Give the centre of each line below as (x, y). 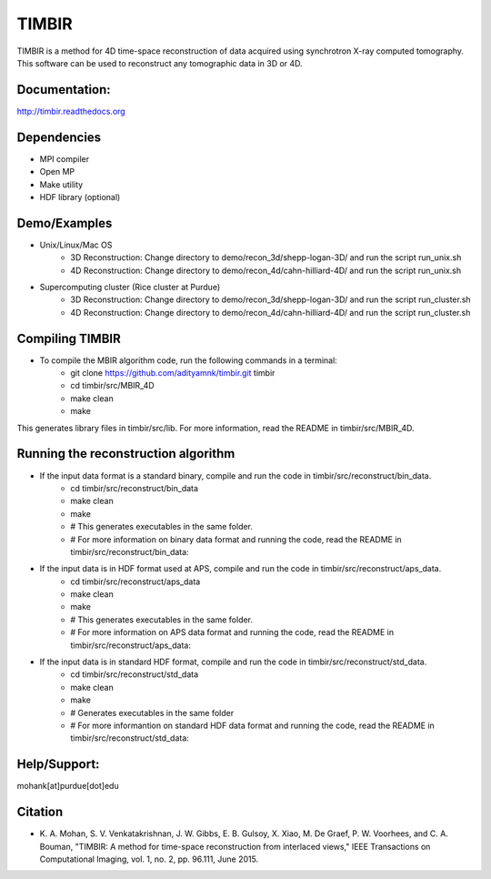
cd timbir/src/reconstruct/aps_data (135, 581)
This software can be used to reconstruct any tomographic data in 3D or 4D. (160, 63)
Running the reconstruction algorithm (126, 454)
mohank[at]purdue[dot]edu (68, 786)
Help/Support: (58, 764)
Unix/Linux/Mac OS (76, 245)
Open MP (57, 172)
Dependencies (59, 137)
